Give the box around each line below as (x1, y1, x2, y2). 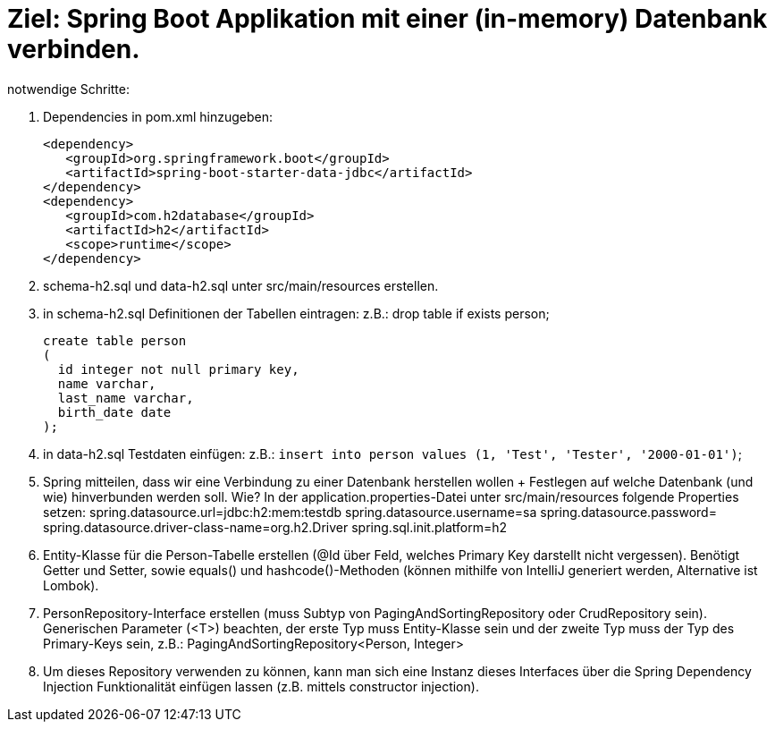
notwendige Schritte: (7, 81, 131, 97)
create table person (43, 333, 187, 348)
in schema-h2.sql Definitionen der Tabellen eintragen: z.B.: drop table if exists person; (43, 305, 550, 321)
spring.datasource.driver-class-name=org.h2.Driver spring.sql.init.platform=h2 (43, 519, 507, 535)
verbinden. (7, 34, 140, 64)
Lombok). (43, 577, 99, 593)
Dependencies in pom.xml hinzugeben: (43, 108, 273, 124)
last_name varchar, (57, 390, 194, 405)
